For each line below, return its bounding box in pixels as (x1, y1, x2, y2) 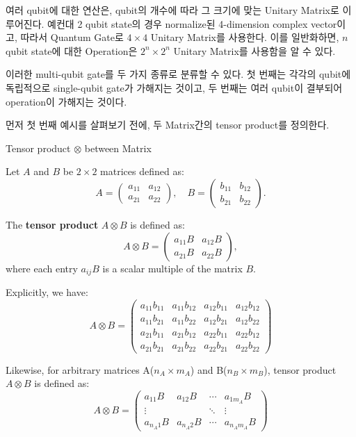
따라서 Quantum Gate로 (20, 30, 124, 44)
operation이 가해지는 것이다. (6, 94, 127, 108)
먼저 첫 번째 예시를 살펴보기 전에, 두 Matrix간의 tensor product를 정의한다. (6, 117, 330, 132)
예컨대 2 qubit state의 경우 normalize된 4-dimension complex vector (47, 16, 337, 31)
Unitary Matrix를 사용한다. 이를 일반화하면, (150, 30, 339, 44)
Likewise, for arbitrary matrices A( (6, 362, 154, 377)
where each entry (6, 261, 78, 275)
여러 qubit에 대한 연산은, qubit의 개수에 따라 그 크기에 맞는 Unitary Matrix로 (6, 3, 339, 17)
